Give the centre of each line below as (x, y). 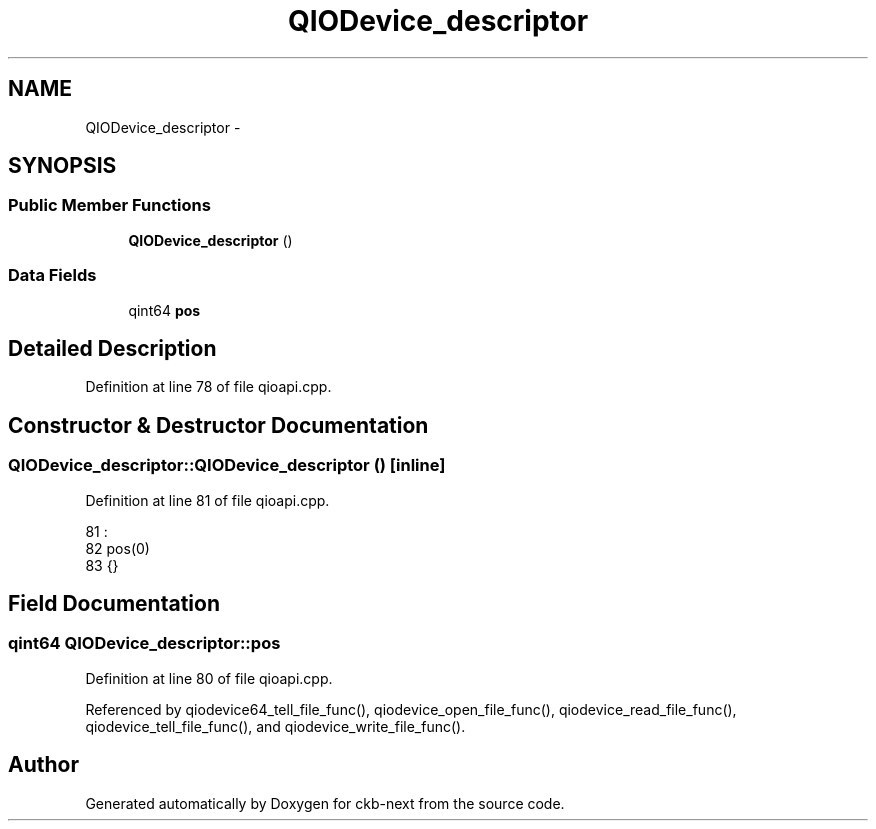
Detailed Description (112, 348)
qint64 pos (164, 310)
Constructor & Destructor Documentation (218, 425)
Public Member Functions (109, 205)
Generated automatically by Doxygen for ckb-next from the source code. (325, 803)
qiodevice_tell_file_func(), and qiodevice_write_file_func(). (275, 726)
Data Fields (52, 275)
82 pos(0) (117, 548)
